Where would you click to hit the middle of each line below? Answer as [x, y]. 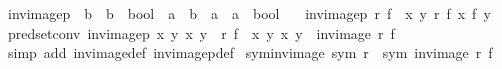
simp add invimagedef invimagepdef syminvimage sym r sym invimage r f [250, 52]
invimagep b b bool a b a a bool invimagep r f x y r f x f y [249, 13]
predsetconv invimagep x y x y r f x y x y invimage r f [201, 32]
